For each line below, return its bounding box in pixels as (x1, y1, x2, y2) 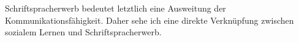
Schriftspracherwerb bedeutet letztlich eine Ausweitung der (5, 2, 226, 14)
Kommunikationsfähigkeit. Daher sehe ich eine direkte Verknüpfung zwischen (5, 13, 294, 26)
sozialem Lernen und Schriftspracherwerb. (5, 26, 162, 38)
